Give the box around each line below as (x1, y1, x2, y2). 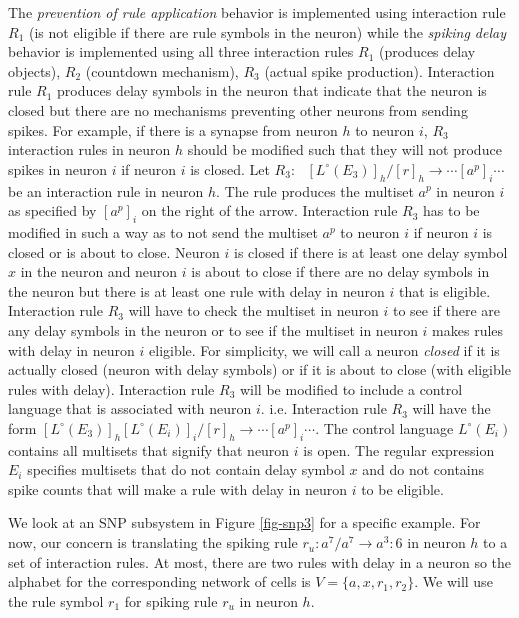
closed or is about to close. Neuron (8, 241, 220, 262)
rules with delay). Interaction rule (8, 378, 215, 399)
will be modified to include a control (239, 378, 463, 399)
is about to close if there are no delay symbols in (191, 261, 490, 282)
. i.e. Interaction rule (260, 398, 387, 419)
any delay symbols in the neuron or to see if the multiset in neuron (8, 319, 418, 340)
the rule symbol (8, 590, 104, 611)
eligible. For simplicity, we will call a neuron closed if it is (149, 339, 500, 360)
